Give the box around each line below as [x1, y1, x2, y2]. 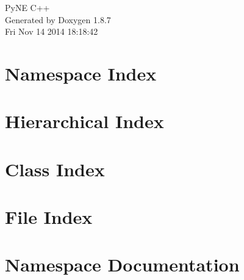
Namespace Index [5, 60, 157, 85]
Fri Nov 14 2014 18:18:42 [5, 25, 98, 38]
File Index [5, 204, 93, 229]
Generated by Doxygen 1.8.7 [5, 13, 111, 26]
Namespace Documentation [5, 252, 240, 277]
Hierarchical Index [5, 109, 164, 134]
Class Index [5, 156, 105, 181]
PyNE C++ [5, 1, 50, 13]
